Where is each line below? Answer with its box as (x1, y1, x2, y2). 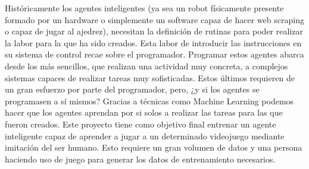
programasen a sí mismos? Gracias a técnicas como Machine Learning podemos (5, 94, 294, 107)
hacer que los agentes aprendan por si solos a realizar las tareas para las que (5, 106, 283, 119)
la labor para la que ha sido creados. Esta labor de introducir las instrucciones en (5, 36, 302, 49)
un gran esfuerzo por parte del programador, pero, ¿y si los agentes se (5, 83, 260, 95)
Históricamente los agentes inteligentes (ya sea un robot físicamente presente (5, 2, 284, 14)
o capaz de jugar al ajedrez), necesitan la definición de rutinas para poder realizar (5, 25, 303, 37)
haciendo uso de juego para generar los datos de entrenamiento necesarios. (5, 152, 276, 165)
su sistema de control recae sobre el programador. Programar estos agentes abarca (5, 48, 304, 60)
